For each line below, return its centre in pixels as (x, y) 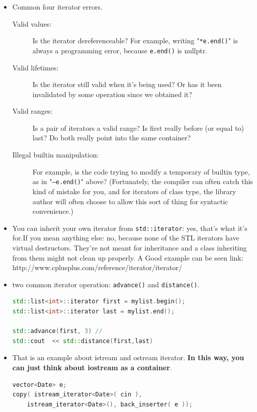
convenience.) (53, 211)
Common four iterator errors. (57, 7)
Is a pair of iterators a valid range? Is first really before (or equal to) (138, 128)
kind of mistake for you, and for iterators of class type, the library (134, 191)
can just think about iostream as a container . (92, 367)
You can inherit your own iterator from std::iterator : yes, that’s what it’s (130, 228)
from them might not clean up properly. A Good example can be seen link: (128, 257)
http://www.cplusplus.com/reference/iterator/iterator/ (97, 267)
